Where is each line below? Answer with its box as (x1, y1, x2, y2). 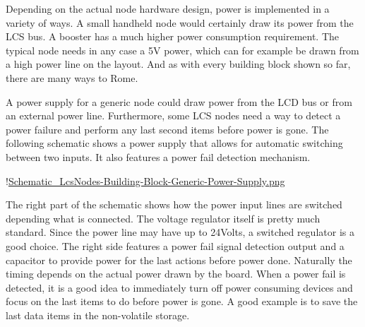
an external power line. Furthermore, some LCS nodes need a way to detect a (6, 108, 341, 123)
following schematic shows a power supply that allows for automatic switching (6, 136, 343, 150)
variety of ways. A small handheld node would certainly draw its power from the (6, 15, 354, 30)
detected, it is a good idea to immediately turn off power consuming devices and (6, 280, 353, 295)
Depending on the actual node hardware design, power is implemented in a (6, 1, 330, 16)
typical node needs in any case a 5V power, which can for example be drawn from (6, 42, 359, 57)
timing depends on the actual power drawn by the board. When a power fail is (6, 266, 346, 281)
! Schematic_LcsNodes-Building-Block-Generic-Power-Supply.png (6, 173, 285, 188)
